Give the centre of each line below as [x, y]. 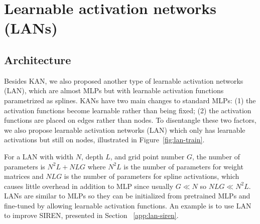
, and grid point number [147, 156]
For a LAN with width [39, 156]
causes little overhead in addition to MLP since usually [89, 186]
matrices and [24, 176]
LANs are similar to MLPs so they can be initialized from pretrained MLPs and [127, 196]
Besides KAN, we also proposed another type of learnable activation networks [124, 80]
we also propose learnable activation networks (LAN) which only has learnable [125, 130]
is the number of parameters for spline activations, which [152, 176]
